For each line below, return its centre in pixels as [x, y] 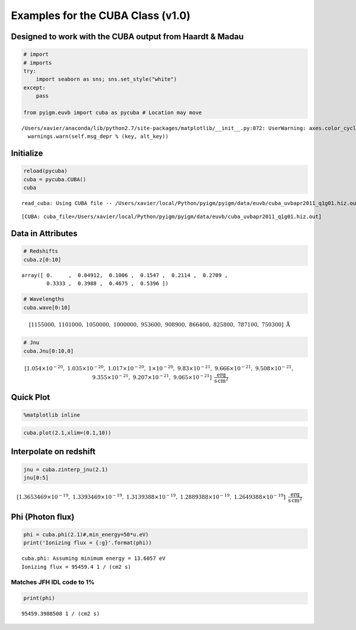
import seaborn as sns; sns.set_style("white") [107, 79]
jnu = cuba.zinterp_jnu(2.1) [66, 469]
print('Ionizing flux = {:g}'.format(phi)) [88, 543]
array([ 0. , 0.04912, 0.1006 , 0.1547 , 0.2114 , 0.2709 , [125, 275]
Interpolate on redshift [53, 452]
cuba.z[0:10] [42, 259]
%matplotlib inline [52, 415]
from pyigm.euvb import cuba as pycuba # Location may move [113, 112]
